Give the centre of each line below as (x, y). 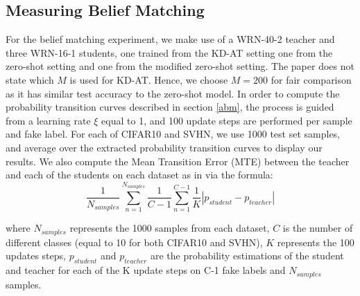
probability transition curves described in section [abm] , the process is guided (170, 107)
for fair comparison (311, 79)
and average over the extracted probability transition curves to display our (164, 147)
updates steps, (36, 256)
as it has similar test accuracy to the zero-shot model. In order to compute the (173, 93)
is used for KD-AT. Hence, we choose (149, 79)
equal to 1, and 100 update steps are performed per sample (227, 120)
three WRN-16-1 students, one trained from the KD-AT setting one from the (169, 52)
